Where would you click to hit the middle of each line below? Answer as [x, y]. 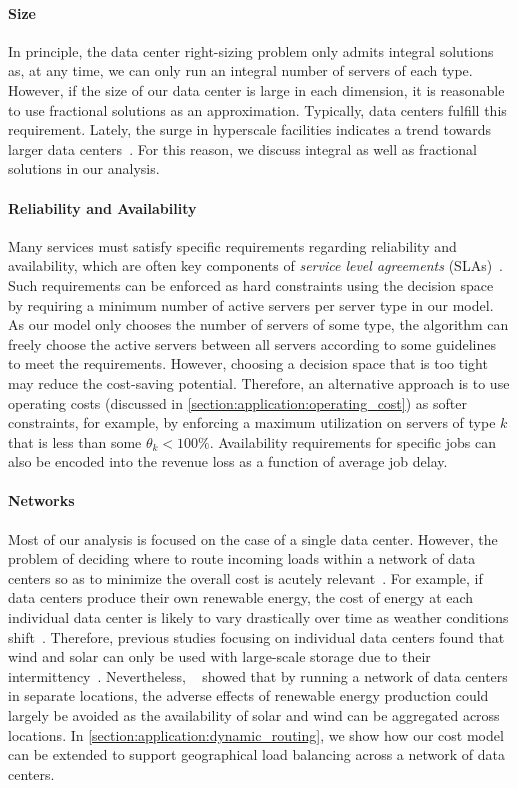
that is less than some [75, 441]
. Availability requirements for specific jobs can [352, 441]
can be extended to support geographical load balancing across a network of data [257, 754]
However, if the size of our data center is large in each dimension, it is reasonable [256, 89]
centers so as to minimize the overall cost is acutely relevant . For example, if [245, 577]
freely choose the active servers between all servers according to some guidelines [252, 343]
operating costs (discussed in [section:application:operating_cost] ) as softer [237, 402]
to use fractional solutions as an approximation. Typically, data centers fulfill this [257, 109]
